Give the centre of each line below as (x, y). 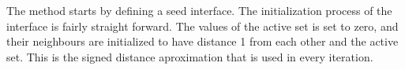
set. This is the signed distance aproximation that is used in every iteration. (190, 56)
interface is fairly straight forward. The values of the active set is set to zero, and (202, 26)
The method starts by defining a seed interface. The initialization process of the (199, 10)
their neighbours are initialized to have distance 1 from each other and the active (202, 41)
